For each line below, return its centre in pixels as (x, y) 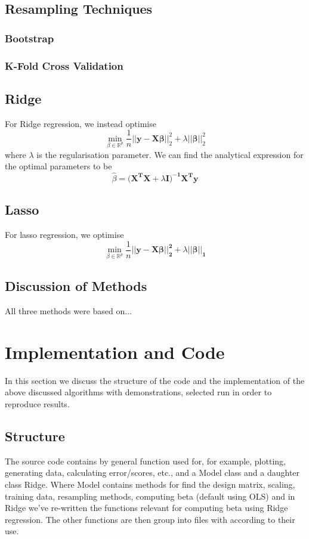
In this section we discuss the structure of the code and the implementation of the (155, 380)
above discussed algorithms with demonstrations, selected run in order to (138, 392)
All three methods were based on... (68, 311)
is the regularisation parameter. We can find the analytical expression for (170, 154)
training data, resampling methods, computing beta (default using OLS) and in (150, 496)
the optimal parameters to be (58, 166)
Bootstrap (30, 38)
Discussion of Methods (76, 286)
